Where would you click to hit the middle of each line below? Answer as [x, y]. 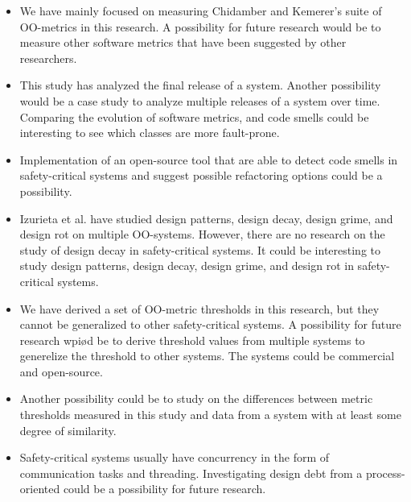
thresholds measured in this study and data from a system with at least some [210, 415]
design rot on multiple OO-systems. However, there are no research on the [202, 234]
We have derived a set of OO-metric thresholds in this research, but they [199, 308]
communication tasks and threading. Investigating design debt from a [191, 473]
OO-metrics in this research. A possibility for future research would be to [200, 26]
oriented [40, 489]
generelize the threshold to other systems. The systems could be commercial [207, 356]
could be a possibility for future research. [164, 489]
